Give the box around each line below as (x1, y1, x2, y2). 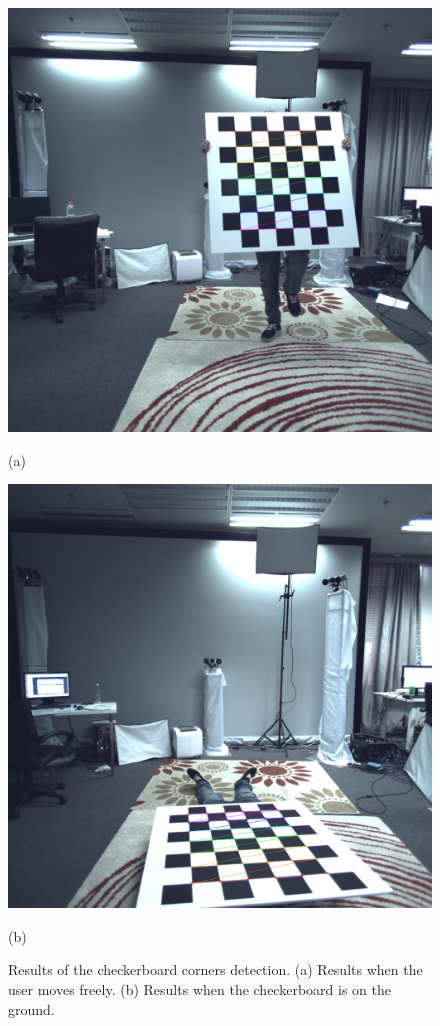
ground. (8, 998, 55, 1019)
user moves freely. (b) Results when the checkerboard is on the (8, 978, 391, 999)
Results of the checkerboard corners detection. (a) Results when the (8, 959, 423, 980)
